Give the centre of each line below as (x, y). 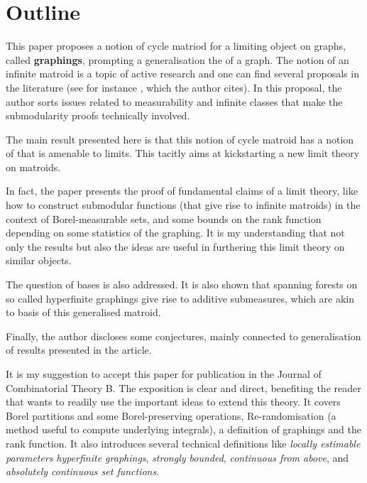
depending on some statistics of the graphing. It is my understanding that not (175, 233)
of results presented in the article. (79, 350)
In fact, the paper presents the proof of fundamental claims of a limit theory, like (182, 191)
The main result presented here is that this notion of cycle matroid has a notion (180, 139)
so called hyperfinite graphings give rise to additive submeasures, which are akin (180, 298)
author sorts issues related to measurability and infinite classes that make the (174, 101)
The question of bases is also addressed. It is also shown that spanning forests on (182, 284)
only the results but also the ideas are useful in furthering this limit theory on (175, 246)
